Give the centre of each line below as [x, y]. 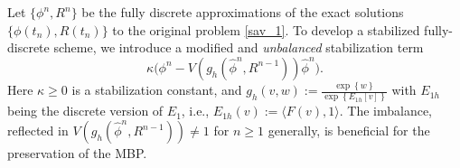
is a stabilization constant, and [157, 90]
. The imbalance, [386, 111]
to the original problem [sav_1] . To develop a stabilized [266, 29]
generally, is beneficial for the [349, 130]
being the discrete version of [85, 111]
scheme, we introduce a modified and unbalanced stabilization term [239, 47]
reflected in [38, 130]
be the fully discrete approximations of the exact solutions [243, 12]
